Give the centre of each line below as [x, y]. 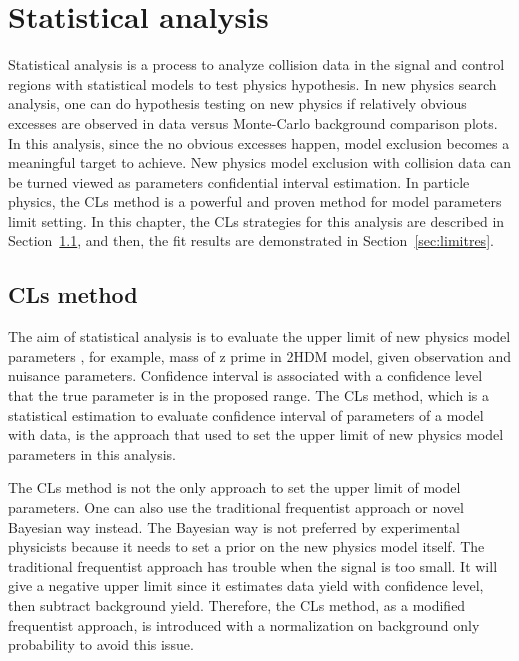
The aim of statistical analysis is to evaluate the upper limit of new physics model [259, 336]
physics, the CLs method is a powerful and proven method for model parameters [255, 201]
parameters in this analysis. [92, 453]
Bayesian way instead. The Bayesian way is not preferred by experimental [234, 526]
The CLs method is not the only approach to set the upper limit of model [234, 487]
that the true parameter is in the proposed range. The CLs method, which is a [248, 395]
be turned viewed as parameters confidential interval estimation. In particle [239, 181]
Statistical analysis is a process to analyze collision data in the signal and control [256, 64]
